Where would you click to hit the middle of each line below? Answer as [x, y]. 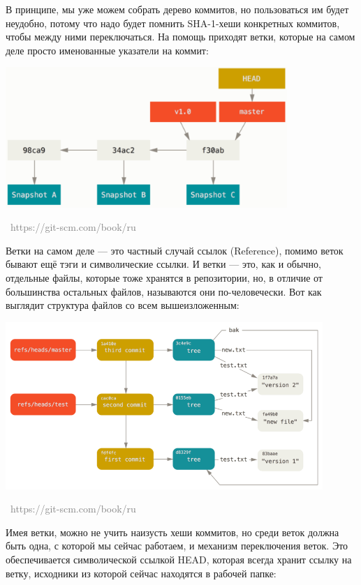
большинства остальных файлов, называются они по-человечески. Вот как [164, 291]
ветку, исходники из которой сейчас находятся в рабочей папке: [141, 573]
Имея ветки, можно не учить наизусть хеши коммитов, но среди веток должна [172, 532]
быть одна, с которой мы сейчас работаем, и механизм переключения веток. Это [177, 546]
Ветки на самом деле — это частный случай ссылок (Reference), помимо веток [175, 250]
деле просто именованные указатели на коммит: [107, 50]
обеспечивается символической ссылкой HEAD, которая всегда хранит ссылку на [179, 559]
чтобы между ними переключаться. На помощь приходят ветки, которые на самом [180, 37]
